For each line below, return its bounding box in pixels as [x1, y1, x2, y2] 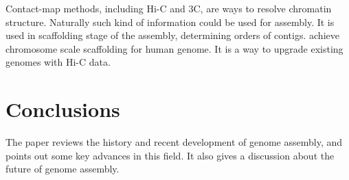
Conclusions [5, 95, 120, 123]
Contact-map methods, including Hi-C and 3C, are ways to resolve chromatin [5, 1, 332, 15]
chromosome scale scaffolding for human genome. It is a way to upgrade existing [5, 41, 344, 55]
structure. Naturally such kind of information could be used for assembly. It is [5, 14, 335, 29]
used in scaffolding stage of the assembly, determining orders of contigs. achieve [5, 28, 339, 42]
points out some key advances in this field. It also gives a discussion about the [5, 148, 335, 162]
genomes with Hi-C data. [5, 55, 111, 69]
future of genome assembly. [5, 162, 120, 176]
